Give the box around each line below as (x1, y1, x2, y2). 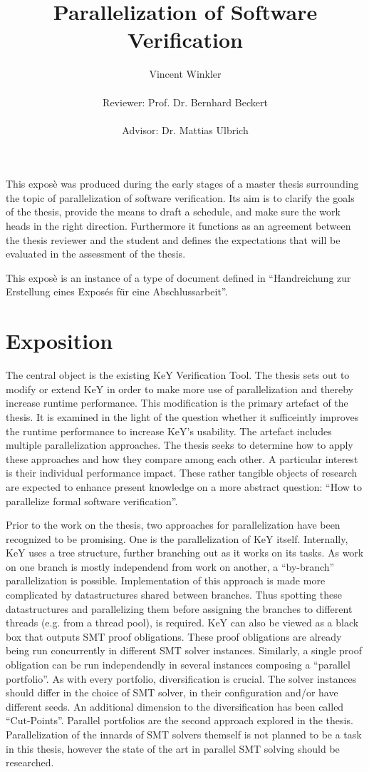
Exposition (6, 326, 113, 355)
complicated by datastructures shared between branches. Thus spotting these (6, 587, 343, 602)
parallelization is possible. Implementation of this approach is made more (6, 573, 326, 588)
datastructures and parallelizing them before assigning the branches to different (6, 601, 353, 616)
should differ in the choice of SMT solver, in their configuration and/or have (6, 685, 338, 700)
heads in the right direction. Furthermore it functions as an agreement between (6, 218, 351, 233)
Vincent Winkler (149, 66, 222, 81)
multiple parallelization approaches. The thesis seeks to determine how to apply (6, 437, 353, 452)
